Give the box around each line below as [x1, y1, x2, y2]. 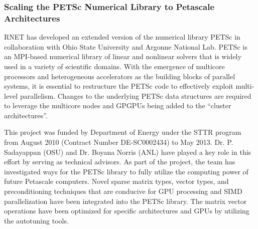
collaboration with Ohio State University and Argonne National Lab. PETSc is [4, 41, 247, 52]
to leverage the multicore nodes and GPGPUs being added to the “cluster [4, 100, 231, 111]
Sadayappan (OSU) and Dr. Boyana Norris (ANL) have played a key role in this [4, 146, 251, 157]
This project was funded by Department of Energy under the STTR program [4, 127, 241, 137]
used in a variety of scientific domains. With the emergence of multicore [4, 61, 225, 71]
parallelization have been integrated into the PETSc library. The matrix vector [4, 195, 247, 206]
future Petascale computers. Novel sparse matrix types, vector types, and [4, 176, 229, 186]
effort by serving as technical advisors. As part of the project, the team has [4, 156, 235, 167]
